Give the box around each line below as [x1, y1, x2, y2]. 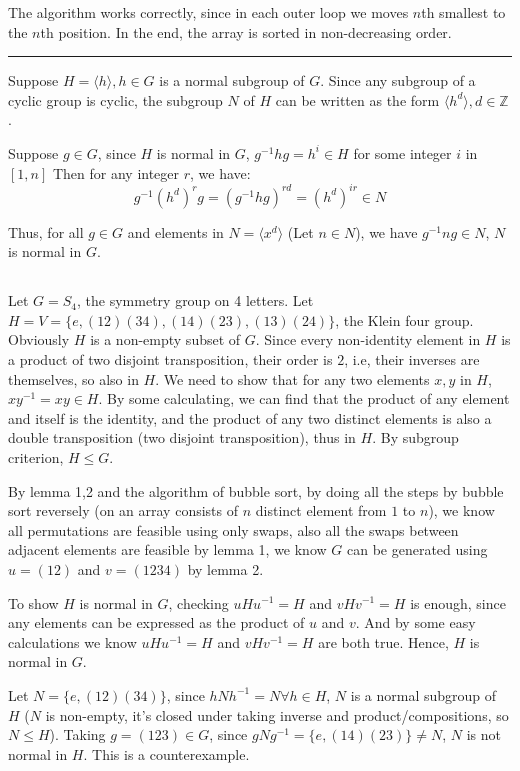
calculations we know [8, 631, 137, 652]
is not [466, 724, 501, 745]
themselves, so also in [8, 368, 139, 389]
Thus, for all [8, 221, 84, 242]
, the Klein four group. [335, 309, 474, 330]
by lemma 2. [187, 558, 264, 579]
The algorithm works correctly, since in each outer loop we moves [8, 2, 409, 22]
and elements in [127, 221, 224, 242]
